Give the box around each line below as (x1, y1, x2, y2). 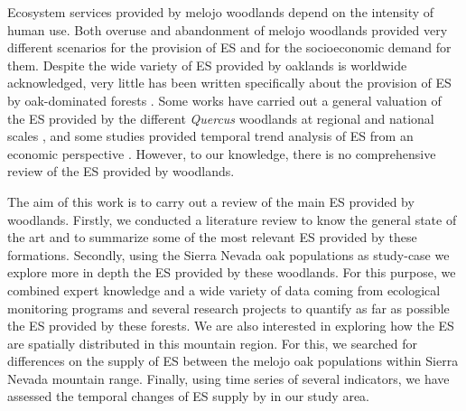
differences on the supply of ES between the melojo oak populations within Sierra (7, 351, 459, 370)
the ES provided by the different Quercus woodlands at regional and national (7, 108, 434, 127)
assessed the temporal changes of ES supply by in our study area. (7, 387, 370, 406)
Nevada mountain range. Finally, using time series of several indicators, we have (7, 369, 450, 388)
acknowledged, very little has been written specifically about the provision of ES (7, 73, 452, 92)
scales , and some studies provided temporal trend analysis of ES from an (7, 126, 414, 145)
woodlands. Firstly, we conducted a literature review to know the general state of (7, 210, 457, 229)
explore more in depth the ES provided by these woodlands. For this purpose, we (7, 263, 456, 282)
